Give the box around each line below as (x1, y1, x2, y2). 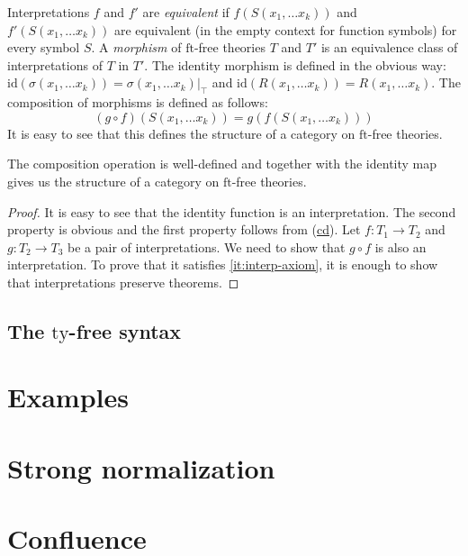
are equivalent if (142, 3, 229, 21)
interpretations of (7, 55, 103, 74)
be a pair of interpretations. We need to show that (67, 237, 346, 256)
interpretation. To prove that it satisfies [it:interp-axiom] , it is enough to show (7, 255, 438, 274)
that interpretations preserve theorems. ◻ (7, 272, 239, 291)
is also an (374, 237, 427, 256)
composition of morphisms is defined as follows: (7, 93, 268, 112)
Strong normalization (7, 449, 275, 486)
